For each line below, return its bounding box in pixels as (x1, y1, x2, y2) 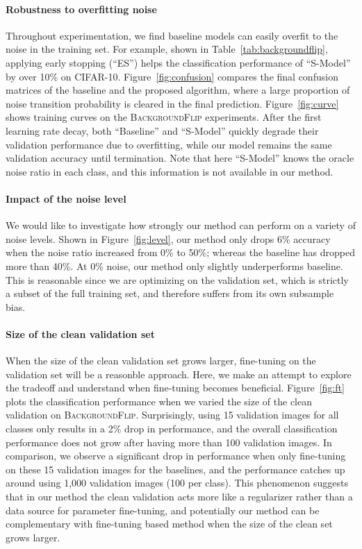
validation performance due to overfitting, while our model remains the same (6, 137, 332, 151)
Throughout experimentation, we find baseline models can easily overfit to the (6, 28, 338, 42)
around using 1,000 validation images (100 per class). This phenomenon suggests (6, 475, 349, 490)
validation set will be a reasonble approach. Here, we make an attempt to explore (6, 366, 352, 381)
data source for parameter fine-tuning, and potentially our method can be (6, 502, 320, 517)
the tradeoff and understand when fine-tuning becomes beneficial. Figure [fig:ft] (6, 380, 345, 395)
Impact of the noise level (6, 191, 126, 205)
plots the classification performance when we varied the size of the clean (6, 394, 312, 408)
